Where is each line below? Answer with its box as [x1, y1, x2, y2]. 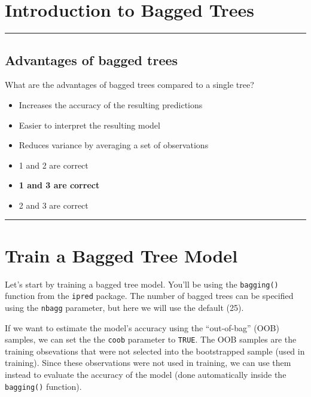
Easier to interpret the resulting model [19, 118, 160, 131]
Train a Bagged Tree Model [5, 243, 238, 267]
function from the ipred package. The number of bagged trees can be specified [5, 289, 294, 302]
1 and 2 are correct [19, 158, 89, 171]
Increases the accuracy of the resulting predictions [19, 98, 203, 111]
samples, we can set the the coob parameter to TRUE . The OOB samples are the [5, 333, 297, 346]
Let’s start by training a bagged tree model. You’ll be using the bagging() [5, 277, 279, 290]
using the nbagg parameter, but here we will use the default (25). [5, 301, 244, 313]
